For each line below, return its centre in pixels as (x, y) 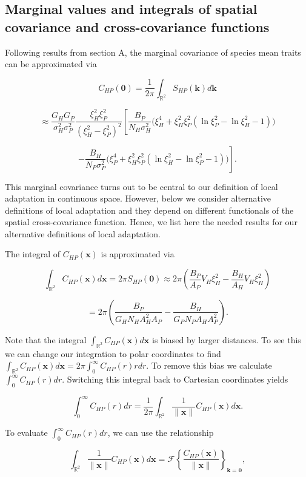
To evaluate (26, 433)
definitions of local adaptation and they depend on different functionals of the (149, 210)
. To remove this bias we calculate (209, 365)
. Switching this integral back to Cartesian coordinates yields (175, 379)
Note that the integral (46, 339)
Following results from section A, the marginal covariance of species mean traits (153, 52)
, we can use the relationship (161, 433)
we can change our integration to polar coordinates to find (113, 353)
